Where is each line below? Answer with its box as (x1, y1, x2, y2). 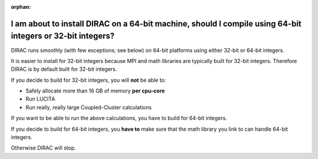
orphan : (11, 4, 31, 10)
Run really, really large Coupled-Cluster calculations (25, 104, 152, 111)
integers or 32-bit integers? (11, 31, 115, 41)
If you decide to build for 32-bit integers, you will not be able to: (11, 77, 166, 84)
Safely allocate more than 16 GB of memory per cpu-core (25, 87, 165, 94)
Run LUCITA (25, 95, 55, 102)
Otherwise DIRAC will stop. (11, 144, 77, 151)
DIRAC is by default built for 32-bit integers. (11, 65, 117, 73)
